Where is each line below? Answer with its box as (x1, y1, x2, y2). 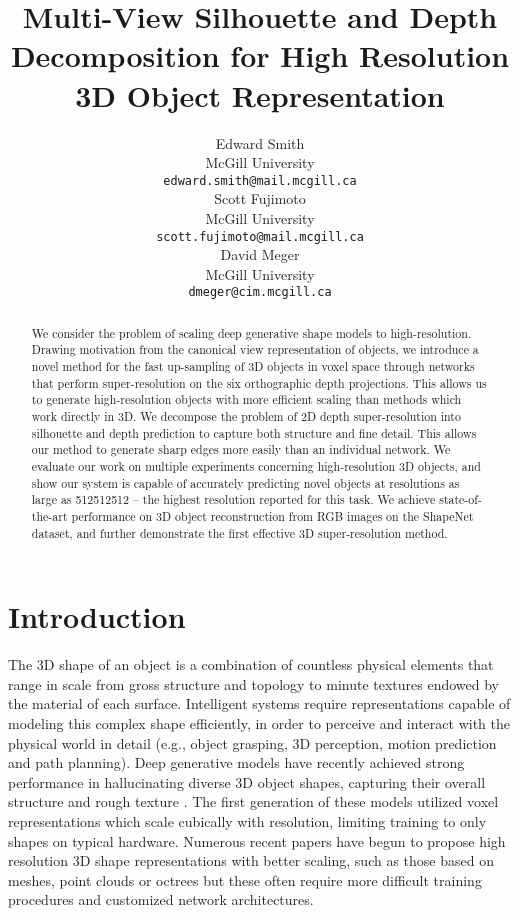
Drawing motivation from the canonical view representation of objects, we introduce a (31, 341, 479, 358)
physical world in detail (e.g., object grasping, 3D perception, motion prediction (8, 732, 497, 753)
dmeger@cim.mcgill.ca (188, 285, 332, 300)
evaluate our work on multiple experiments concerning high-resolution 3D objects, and (31, 458, 481, 475)
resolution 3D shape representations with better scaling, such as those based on (8, 850, 494, 871)
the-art (31, 508, 68, 525)
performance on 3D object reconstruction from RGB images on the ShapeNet (71, 508, 474, 525)
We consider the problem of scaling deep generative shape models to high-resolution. (31, 324, 472, 341)
